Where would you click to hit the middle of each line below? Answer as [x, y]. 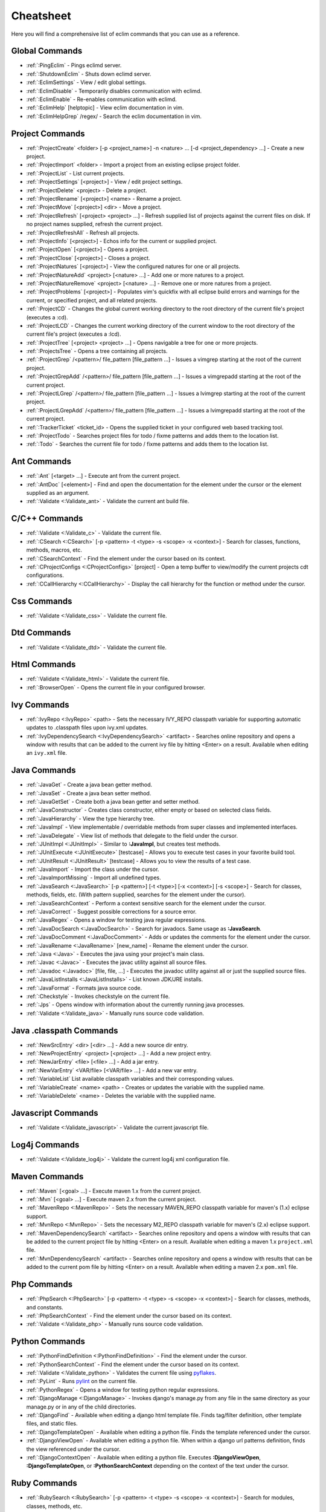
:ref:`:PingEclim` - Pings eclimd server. [74, 65]
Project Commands [48, 133]
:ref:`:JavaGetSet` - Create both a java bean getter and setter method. [113, 801]
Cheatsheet [41, 16]
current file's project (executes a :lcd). [74, 334]
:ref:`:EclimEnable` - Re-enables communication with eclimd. [102, 99]
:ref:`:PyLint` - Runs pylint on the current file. [82, 1381]
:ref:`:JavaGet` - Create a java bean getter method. [89, 785]
